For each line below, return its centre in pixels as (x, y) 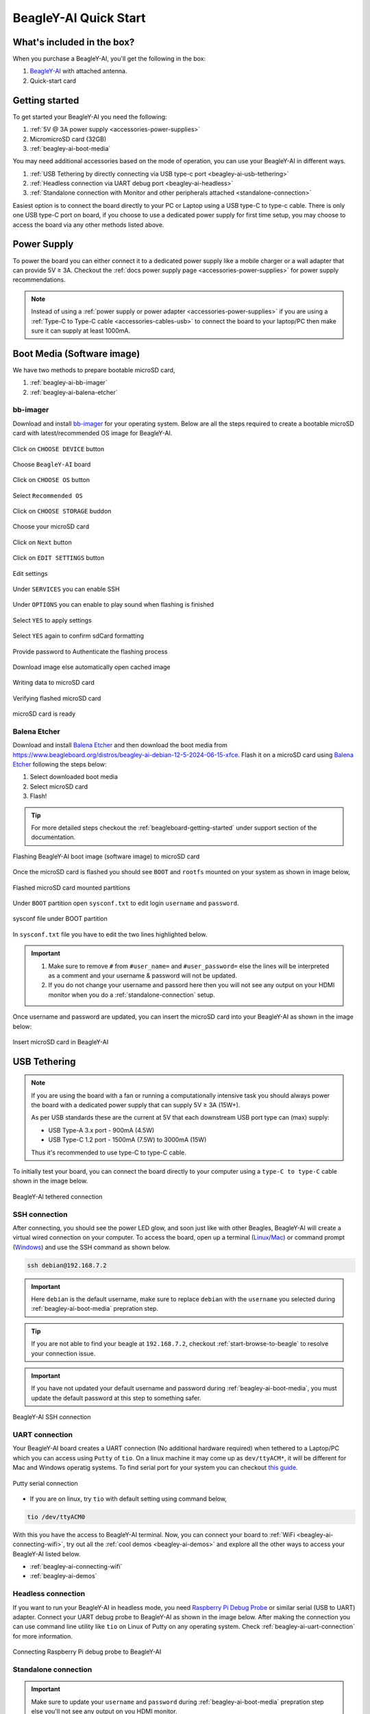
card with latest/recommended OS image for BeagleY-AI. (92, 433)
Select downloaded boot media (74, 777)
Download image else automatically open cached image (91, 667)
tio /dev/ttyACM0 (56, 1517)
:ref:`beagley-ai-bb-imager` (69, 383)
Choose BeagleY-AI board (52, 464)
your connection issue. (63, 1353)
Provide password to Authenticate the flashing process (90, 651)
